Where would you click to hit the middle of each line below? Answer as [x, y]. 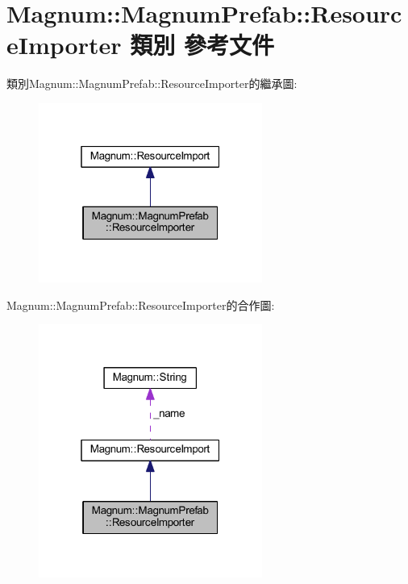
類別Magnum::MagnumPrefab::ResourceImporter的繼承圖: [152, 83]
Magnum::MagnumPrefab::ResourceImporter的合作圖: [141, 305]
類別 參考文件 [202, 45]
